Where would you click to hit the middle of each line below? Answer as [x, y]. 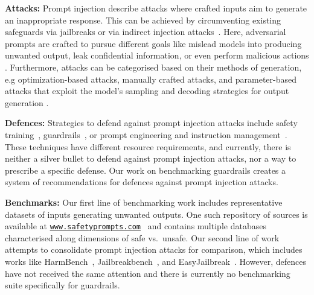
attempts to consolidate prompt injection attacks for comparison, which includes [154, 249]
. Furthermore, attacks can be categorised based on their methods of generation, [153, 67]
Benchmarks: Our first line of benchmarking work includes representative [144, 202]
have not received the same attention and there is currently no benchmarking [148, 273]
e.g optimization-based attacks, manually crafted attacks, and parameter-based [151, 79]
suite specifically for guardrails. [62, 285]
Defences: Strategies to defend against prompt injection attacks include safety [151, 123]
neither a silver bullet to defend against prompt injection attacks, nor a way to [151, 158]
